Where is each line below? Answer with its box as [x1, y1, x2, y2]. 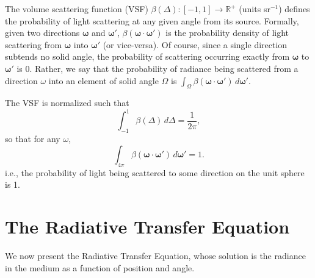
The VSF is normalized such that [5, 96, 129, 109]
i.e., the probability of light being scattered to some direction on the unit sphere [5, 166, 305, 179]
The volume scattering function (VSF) [5, 2, 148, 15]
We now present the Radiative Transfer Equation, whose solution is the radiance [5, 249, 306, 262]
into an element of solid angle [48, 74, 159, 87]
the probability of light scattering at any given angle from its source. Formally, [5, 14, 299, 27]
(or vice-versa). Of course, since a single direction [103, 38, 288, 51]
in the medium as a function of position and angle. [5, 261, 195, 274]
